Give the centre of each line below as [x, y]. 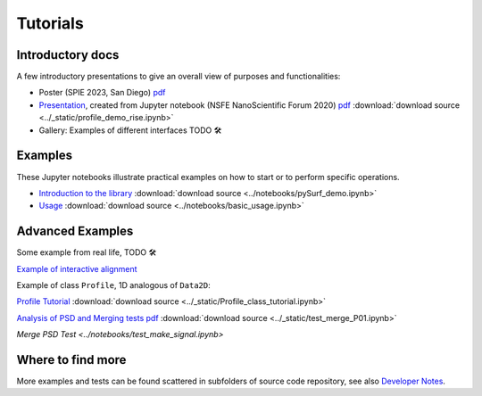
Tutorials [50, 23]
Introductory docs [68, 55]
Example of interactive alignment [77, 268]
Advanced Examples [75, 231]
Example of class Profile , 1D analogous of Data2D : [113, 285]
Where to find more [71, 360]
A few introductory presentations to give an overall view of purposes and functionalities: [179, 77]
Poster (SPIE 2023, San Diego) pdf [102, 93]
